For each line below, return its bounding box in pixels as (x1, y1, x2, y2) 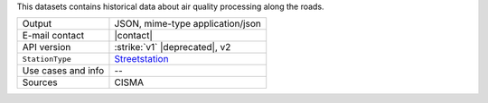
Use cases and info (22, 64, 105, 77)
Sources (22, 76, 58, 89)
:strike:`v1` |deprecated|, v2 (114, 41, 231, 54)
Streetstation (114, 53, 169, 65)
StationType (22, 54, 71, 64)
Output (22, 18, 52, 30)
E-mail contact (22, 30, 85, 42)
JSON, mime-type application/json (114, 18, 261, 30)
